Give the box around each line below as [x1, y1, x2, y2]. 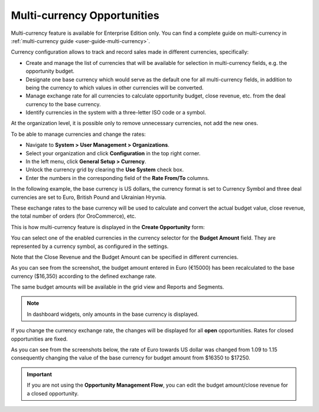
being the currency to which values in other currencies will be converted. [25, 84, 204, 91]
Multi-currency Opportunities [11, 9, 159, 22]
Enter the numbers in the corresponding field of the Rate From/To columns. [25, 174, 210, 181]
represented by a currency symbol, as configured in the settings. [11, 243, 169, 250]
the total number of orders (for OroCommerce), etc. [11, 212, 136, 220]
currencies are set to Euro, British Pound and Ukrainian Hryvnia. [11, 194, 167, 201]
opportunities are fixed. [11, 335, 68, 342]
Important [27, 371, 53, 378]
